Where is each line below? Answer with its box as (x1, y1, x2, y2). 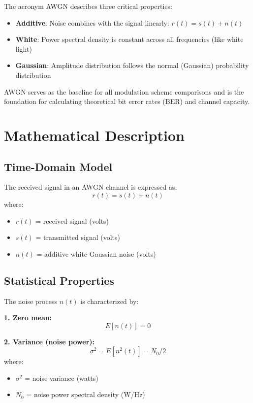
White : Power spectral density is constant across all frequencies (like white (15, 34, 244, 44)
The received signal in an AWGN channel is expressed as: (4, 182, 177, 192)
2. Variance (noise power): (4, 336, 95, 346)
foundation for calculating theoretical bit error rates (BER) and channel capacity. (4, 96, 250, 106)
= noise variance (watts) (25, 372, 98, 383)
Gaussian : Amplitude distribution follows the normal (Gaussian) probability (15, 60, 249, 70)
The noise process (4, 296, 57, 306)
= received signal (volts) (35, 215, 109, 226)
